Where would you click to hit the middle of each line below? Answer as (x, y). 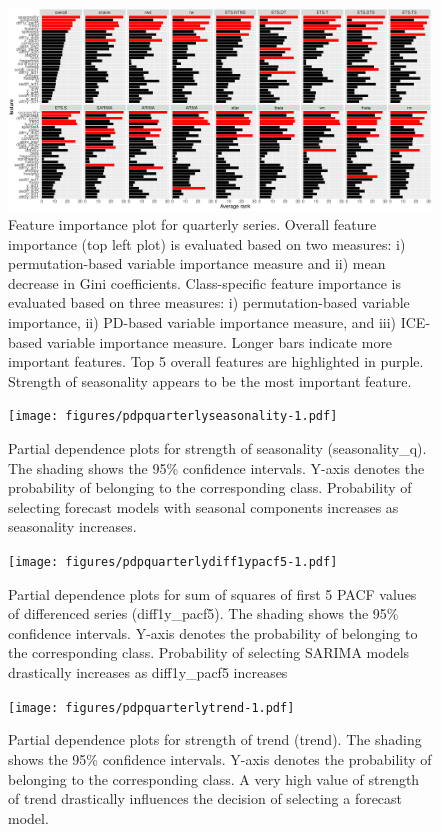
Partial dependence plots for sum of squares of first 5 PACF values (212, 593)
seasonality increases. (72, 526)
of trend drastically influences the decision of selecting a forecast (205, 798)
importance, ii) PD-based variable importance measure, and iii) (202, 322)
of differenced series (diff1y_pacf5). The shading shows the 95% (203, 613)
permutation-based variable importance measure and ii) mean (197, 263)
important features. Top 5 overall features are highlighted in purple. (216, 361)
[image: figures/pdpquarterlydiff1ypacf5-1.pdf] (173, 562)
